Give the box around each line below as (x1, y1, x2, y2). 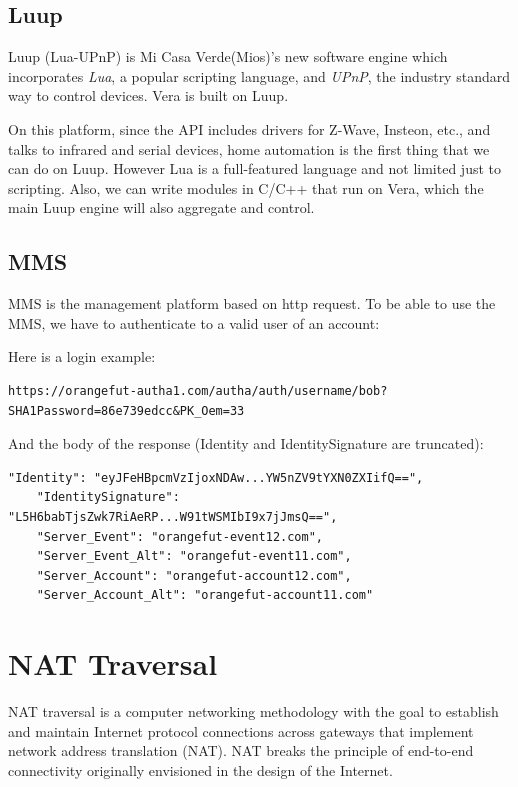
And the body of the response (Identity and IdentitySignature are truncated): (8, 433, 484, 454)
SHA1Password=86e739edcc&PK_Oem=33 (8, 403, 245, 418)
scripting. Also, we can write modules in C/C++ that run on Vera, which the (8, 177, 484, 198)
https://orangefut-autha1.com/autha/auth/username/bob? (8, 383, 388, 398)
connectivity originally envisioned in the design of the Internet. (8, 759, 393, 780)
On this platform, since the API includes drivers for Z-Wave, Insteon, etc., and (8, 118, 491, 139)
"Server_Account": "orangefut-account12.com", (36, 568, 352, 583)
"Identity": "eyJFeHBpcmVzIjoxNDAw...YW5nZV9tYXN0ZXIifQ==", (8, 470, 424, 485)
